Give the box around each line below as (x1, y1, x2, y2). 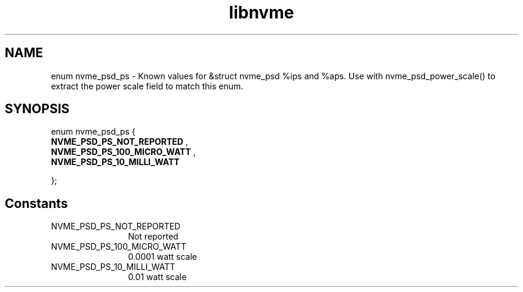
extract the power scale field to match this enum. (51, 80, 244, 91)
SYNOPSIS (5, 101, 70, 117)
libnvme (229, 2, 294, 23)
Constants (5, 195, 68, 211)
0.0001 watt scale (128, 251, 198, 262)
